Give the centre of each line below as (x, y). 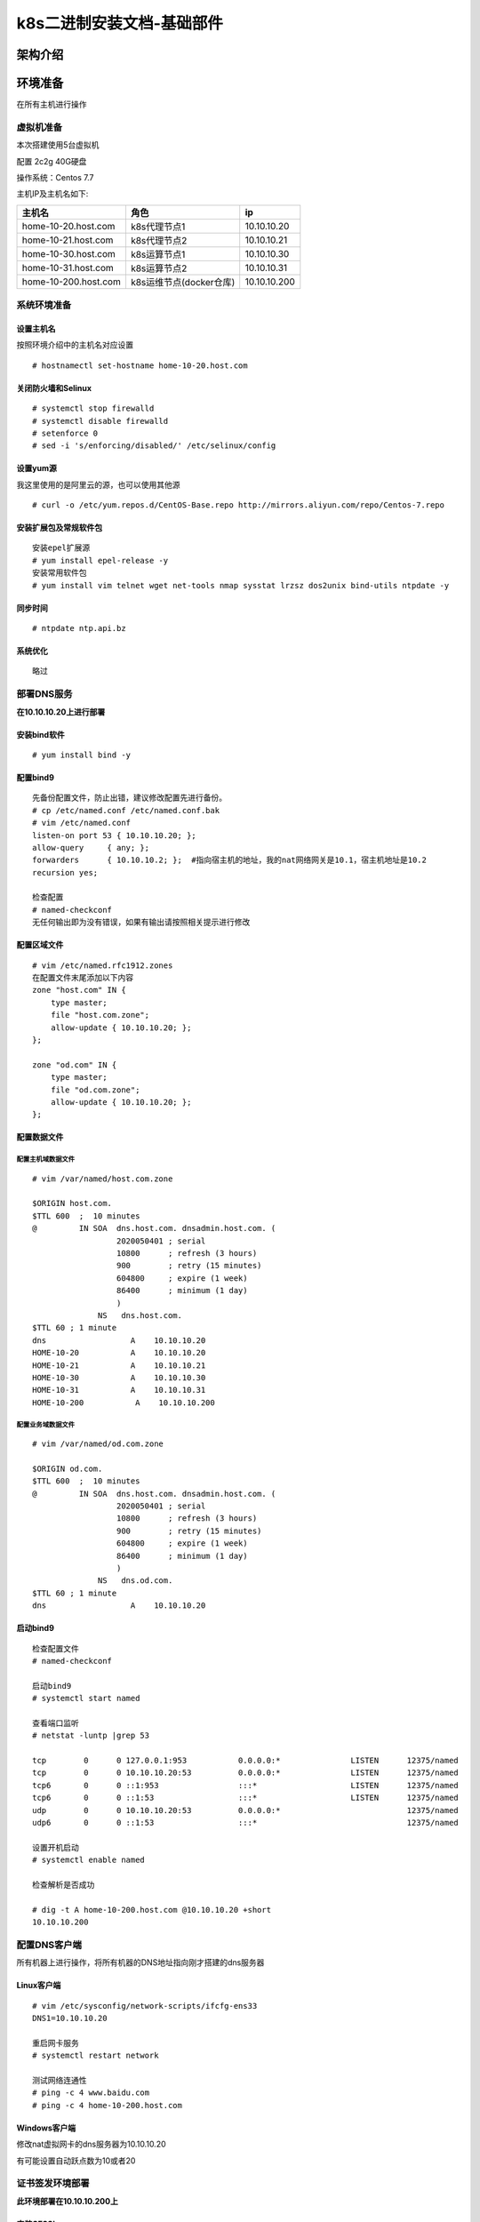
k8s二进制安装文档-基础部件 (120, 23)
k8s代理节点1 (158, 227)
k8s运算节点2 (159, 268)
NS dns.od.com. (136, 1581)
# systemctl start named (86, 1698)
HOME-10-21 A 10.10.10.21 (119, 1365)
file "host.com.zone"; (100, 1015)
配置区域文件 (40, 945)
